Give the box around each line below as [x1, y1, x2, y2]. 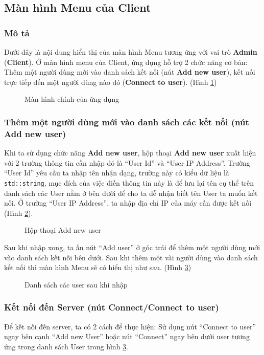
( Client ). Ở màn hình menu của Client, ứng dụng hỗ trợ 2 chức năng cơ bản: [4, 56, 248, 67]
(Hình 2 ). [4, 207, 33, 218]
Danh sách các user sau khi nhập [25, 279, 128, 290]
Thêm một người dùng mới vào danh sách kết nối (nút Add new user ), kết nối [4, 66, 255, 77]
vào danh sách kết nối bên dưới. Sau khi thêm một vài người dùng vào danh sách [4, 252, 258, 262]
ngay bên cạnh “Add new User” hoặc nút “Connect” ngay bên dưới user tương [4, 331, 250, 342]
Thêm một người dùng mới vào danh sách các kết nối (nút [4, 115, 249, 128]
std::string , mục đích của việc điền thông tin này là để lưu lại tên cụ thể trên [4, 177, 254, 188]
